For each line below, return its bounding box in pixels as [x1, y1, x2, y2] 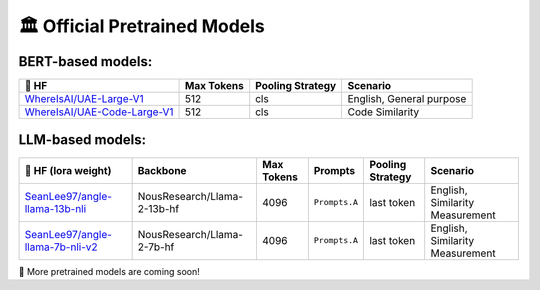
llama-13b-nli [24, 201, 87, 215]
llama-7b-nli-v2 [24, 240, 98, 254]
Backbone [137, 163, 187, 177]
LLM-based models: [18, 131, 147, 149]
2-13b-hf [137, 201, 180, 215]
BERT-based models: [18, 53, 153, 70]
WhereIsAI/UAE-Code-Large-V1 [24, 105, 174, 119]
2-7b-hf [137, 240, 175, 254]
